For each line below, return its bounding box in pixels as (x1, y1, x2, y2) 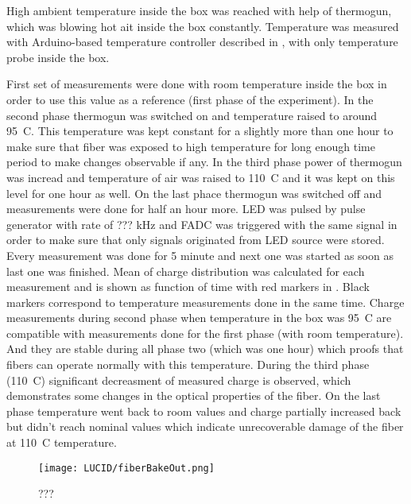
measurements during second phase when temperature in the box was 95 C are (6, 309, 392, 326)
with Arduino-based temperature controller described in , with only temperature (6, 33, 398, 50)
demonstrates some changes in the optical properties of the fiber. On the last (6, 387, 381, 404)
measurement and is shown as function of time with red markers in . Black (6, 278, 370, 295)
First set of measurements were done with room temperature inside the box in (6, 76, 387, 92)
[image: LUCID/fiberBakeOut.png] (38, 462, 215, 474)
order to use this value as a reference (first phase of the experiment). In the (6, 91, 374, 107)
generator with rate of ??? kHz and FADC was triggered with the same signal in (6, 215, 397, 232)
